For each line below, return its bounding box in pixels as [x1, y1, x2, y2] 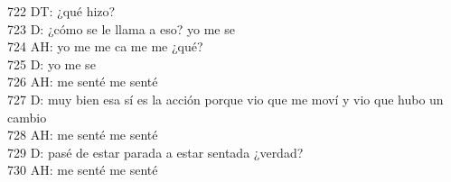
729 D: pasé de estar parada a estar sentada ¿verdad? [7, 142, 304, 161]
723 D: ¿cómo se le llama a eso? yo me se [7, 19, 235, 38]
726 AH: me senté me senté [7, 72, 158, 91]
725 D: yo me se [7, 54, 96, 73]
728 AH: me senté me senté [7, 125, 158, 144]
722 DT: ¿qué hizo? [7, 2, 116, 20]
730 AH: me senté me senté [7, 160, 158, 179]
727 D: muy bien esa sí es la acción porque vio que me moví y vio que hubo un [7, 89, 444, 108]
